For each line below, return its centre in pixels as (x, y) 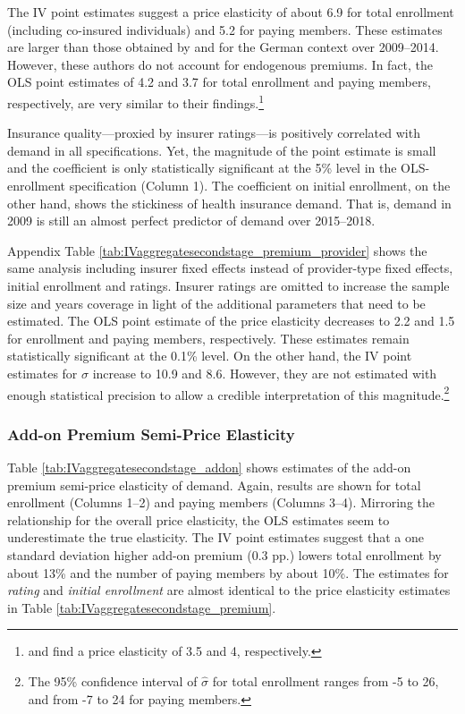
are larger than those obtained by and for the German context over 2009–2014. (223, 47)
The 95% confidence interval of (113, 680)
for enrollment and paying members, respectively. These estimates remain (208, 338)
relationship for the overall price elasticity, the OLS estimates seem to (199, 519)
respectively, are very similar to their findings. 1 (136, 101)
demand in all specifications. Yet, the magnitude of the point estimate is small (222, 150)
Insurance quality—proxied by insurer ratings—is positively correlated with (214, 133)
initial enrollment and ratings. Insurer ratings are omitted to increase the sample (228, 285)
